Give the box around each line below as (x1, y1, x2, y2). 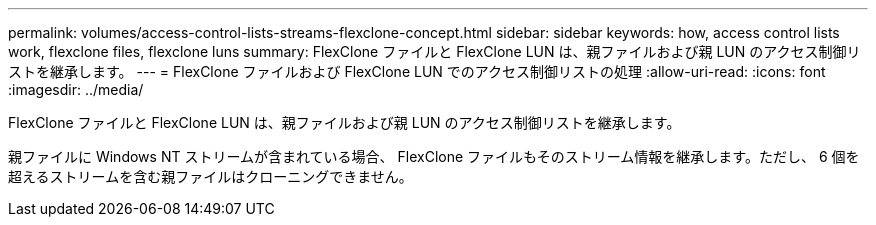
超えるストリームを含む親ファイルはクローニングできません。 (8, 168, 413, 185)
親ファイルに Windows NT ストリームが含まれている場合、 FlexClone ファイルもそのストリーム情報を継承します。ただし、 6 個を (8, 148, 860, 165)
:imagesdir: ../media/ (8, 81, 144, 98)
